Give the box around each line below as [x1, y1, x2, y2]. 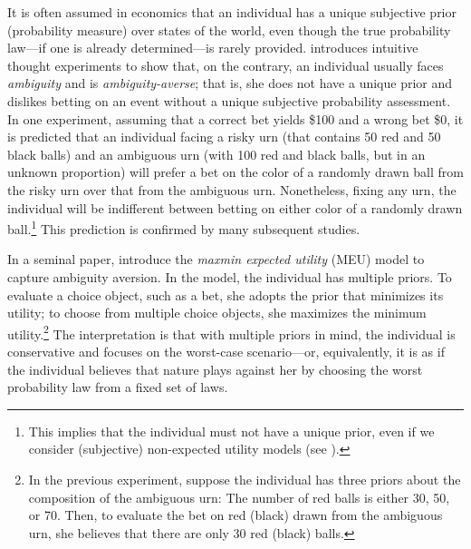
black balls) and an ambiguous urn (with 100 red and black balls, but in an [7, 144, 426, 163]
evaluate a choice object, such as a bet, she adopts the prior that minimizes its [7, 285, 444, 304]
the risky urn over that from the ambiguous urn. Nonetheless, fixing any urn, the [7, 180, 457, 199]
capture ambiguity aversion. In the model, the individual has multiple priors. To [7, 267, 452, 286]
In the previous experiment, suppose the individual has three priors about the [28, 469, 461, 488]
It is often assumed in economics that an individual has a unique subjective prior [7, 3, 457, 21]
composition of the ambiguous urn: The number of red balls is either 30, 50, [28, 487, 450, 506]
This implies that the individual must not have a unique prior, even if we [28, 421, 435, 440]
